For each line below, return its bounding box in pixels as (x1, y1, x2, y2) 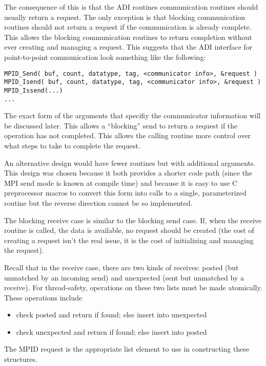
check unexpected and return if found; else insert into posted (16, 326, 207, 337)
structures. (4, 354, 37, 364)
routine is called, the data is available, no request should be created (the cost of (4, 225, 254, 235)
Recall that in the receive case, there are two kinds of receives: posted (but (4, 262, 239, 272)
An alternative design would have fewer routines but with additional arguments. (4, 157, 256, 168)
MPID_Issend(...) (4, 87, 63, 94)
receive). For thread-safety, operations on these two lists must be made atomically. (4, 282, 262, 293)
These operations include (4, 292, 83, 303)
